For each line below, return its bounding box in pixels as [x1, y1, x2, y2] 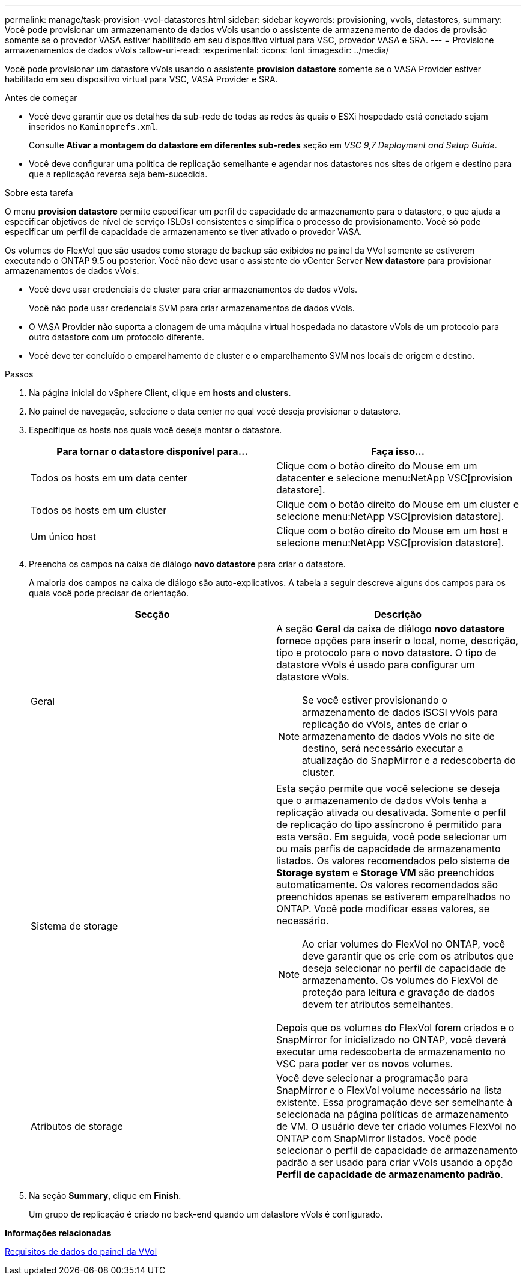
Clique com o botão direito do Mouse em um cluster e [276, 498, 519, 510]
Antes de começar [5, 93, 77, 103]
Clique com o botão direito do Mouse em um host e [276, 525, 508, 537]
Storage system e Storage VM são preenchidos [276, 867, 494, 879]
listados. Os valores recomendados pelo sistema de [276, 855, 510, 867]
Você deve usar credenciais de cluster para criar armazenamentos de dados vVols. [29, 284, 358, 294]
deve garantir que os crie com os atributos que [302, 950, 514, 962]
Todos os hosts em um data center [31, 472, 187, 484]
